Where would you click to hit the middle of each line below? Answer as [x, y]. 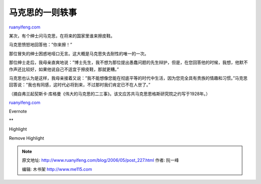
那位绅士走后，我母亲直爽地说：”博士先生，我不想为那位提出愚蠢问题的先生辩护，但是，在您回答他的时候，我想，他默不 [129, 62]
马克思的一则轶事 [43, 13]
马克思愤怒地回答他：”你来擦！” [41, 45]
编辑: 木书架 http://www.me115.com [57, 169]
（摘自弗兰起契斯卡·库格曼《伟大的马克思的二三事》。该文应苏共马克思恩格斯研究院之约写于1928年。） [109, 94]
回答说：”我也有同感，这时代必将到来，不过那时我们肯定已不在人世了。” [80, 85]
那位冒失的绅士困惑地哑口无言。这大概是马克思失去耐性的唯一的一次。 [79, 54]
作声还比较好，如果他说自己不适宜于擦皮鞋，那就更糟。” [64, 69]
